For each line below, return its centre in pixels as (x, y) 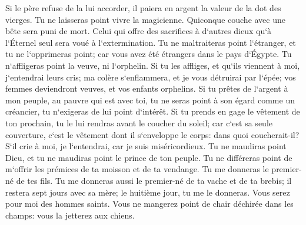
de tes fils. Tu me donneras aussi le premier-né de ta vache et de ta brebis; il (154, 180)
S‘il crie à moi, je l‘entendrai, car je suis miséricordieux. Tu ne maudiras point (146, 146)
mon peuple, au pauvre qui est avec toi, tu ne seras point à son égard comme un (150, 100)
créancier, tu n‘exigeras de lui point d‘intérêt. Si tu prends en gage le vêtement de (153, 111)
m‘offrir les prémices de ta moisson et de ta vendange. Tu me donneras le (137, 169)
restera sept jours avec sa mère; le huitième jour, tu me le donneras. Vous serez (148, 192)
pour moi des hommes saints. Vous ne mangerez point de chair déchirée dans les (149, 204)
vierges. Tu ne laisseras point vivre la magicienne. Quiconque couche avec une (145, 19)
